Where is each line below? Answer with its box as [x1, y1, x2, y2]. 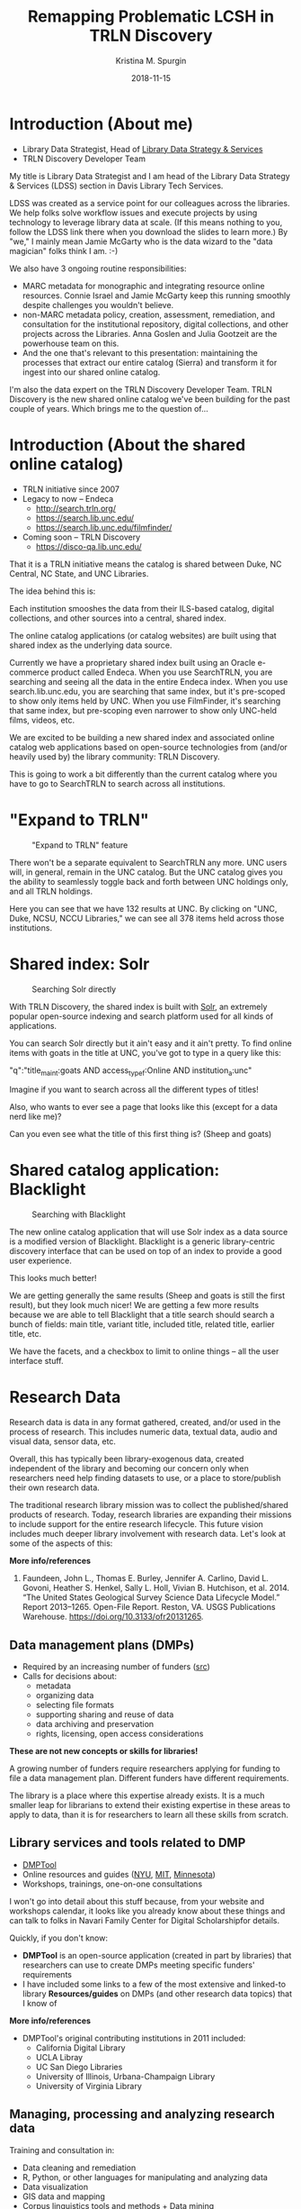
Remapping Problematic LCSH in [27, 6, 275, 27]
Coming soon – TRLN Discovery [22, 532, 141, 542]
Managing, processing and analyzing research [9, 2106, 276, 2123]
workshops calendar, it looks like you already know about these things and [9, 1905, 286, 1916]
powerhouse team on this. [22, 338, 120, 349]
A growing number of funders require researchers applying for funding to [9, 1763, 280, 1774]
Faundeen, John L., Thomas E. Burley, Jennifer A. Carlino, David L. [22, 1573, 270, 1584]
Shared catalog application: [9, 1160, 220, 1181]
